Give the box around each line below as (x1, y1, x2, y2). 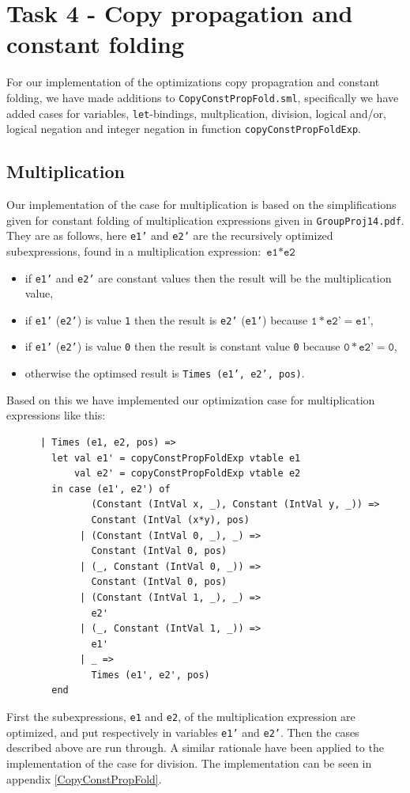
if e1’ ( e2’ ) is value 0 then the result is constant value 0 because (24, 338, 340, 355)
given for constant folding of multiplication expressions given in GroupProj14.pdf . (6, 211, 404, 228)
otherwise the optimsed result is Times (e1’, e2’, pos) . (24, 365, 305, 381)
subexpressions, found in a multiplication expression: (6, 242, 261, 259)
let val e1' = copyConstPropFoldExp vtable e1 (51, 452, 301, 464)
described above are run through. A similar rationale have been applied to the (6, 739, 384, 756)
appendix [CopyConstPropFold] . (6, 770, 162, 787)
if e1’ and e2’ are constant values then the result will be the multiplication (24, 269, 392, 286)
